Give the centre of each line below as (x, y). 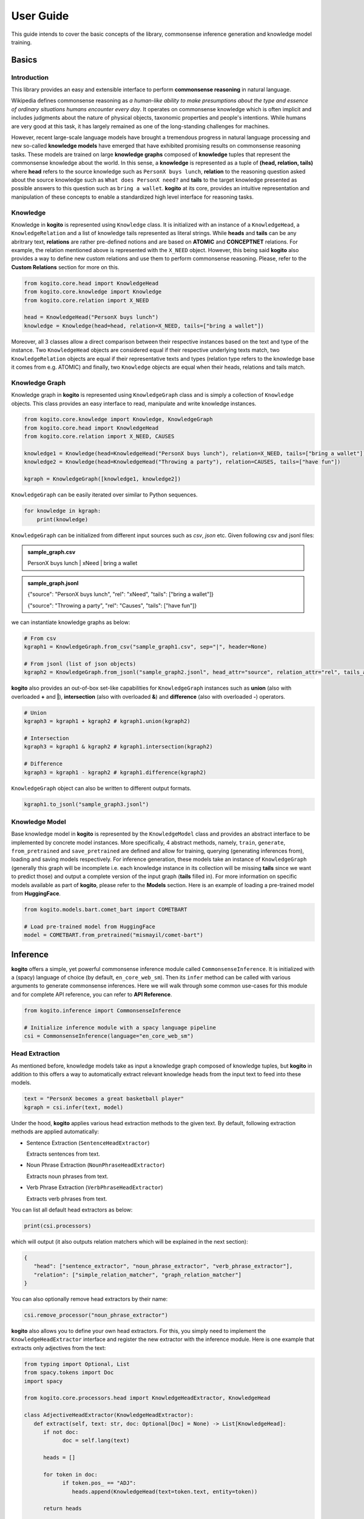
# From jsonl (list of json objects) (80, 664)
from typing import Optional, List (77, 1364)
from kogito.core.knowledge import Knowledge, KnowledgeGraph (118, 420)
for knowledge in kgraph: (62, 511)
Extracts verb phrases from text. (67, 1198)
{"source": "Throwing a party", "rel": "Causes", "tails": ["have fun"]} (112, 605)
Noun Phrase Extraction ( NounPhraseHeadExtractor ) (96, 1165)
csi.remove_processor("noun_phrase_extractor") (96, 1315)
